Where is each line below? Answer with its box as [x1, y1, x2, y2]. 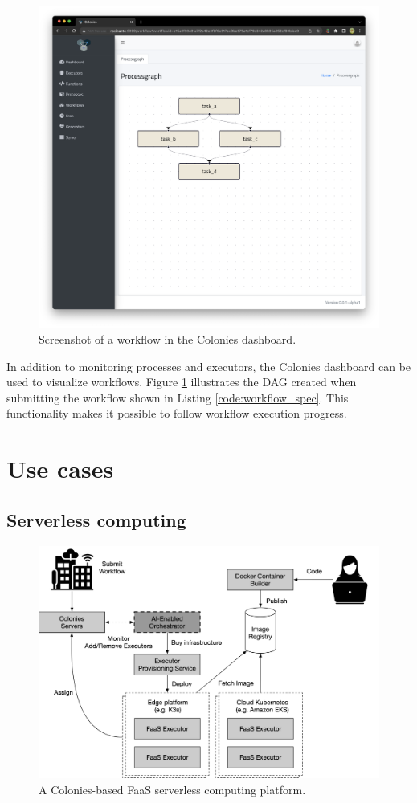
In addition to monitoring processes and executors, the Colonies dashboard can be [6, 357, 411, 374]
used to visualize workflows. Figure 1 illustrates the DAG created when [6, 373, 357, 390]
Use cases [6, 452, 114, 485]
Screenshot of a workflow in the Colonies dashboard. [39, 330, 296, 347]
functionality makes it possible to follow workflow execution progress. [6, 405, 347, 422]
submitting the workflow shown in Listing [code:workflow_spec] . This [6, 389, 349, 406]
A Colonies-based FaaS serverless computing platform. [39, 781, 306, 797]
